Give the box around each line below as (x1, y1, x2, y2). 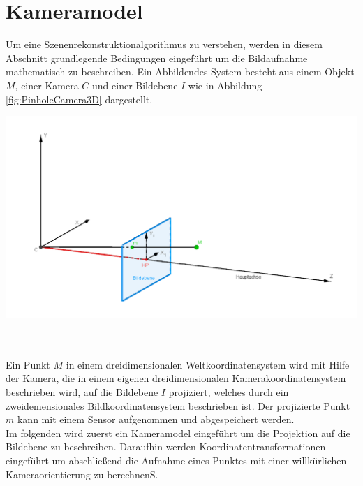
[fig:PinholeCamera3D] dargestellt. (6, 91, 153, 106)
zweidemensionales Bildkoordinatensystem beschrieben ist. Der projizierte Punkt (6, 398, 350, 413)
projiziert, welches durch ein (168, 384, 289, 399)
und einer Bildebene (92, 78, 178, 92)
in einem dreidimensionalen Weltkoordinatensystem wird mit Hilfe (66, 357, 350, 371)
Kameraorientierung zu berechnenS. (6, 466, 158, 481)
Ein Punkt (6, 357, 50, 371)
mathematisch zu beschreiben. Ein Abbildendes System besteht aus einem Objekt (6, 64, 355, 79)
